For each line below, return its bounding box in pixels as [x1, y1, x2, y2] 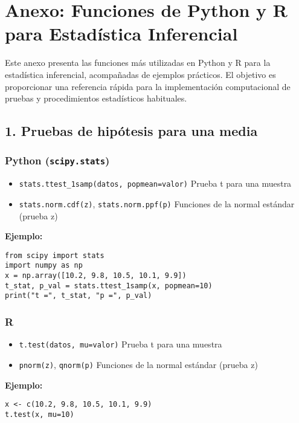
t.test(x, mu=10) [5, 410, 74, 419]
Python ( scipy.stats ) [5, 153, 110, 168]
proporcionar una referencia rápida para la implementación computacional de [5, 80, 291, 92]
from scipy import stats [5, 251, 104, 260]
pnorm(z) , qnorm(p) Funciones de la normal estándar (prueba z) [19, 358, 258, 370]
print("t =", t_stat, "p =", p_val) [5, 291, 152, 300]
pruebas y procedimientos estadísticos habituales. [5, 92, 187, 105]
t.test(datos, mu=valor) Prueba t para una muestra [19, 338, 222, 350]
